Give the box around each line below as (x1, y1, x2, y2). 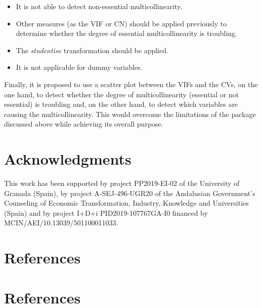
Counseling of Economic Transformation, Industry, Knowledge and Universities (4, 198, 249, 208)
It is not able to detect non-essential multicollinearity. (16, 1, 183, 11)
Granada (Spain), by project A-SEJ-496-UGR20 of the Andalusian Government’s (4, 187, 255, 198)
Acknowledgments (4, 148, 132, 169)
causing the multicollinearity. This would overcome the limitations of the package (4, 108, 256, 119)
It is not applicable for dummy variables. (16, 62, 143, 72)
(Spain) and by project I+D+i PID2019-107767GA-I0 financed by (4, 207, 208, 218)
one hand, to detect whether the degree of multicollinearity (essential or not (4, 89, 239, 99)
